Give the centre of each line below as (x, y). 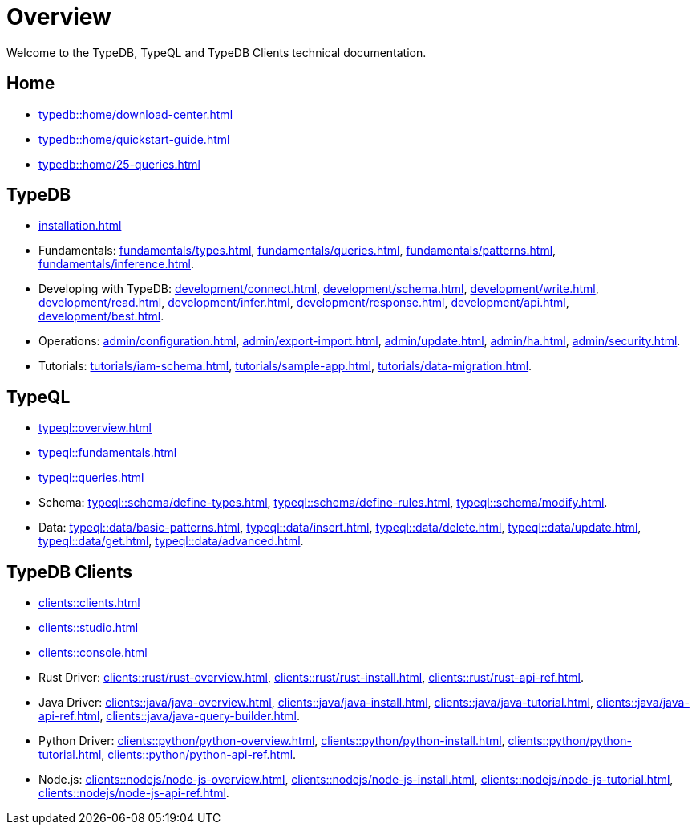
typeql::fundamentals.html (108, 453)
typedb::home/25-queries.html (120, 164)
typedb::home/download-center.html (136, 114)
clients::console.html (93, 653)
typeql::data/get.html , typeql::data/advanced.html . (171, 541)
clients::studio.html (89, 628)
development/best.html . (101, 316)
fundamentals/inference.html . (117, 264)
